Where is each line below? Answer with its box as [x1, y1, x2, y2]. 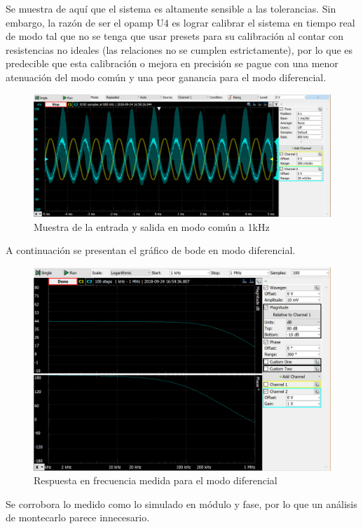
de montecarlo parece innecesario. [6, 510, 150, 525]
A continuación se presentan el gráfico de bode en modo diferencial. [6, 243, 296, 258]
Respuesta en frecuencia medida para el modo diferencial [34, 473, 278, 488]
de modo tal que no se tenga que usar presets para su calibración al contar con [6, 29, 343, 43]
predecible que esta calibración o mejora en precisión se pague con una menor [6, 56, 338, 71]
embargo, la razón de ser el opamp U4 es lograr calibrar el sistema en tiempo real [6, 15, 355, 29]
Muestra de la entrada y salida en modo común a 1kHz [34, 219, 270, 234]
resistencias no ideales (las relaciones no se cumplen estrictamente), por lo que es [6, 42, 353, 57]
